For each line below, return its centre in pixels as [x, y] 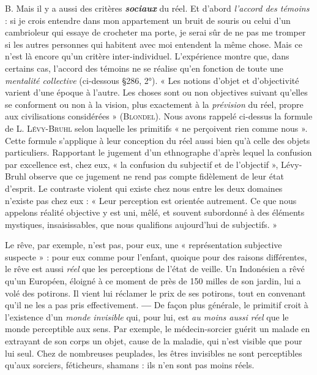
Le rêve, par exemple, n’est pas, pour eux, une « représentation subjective [144, 245]
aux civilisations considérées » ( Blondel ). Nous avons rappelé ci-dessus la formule [159, 116]
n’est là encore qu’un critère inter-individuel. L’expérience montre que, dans [147, 56]
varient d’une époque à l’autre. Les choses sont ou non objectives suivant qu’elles [156, 92]
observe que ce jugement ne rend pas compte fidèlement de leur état [156, 176]
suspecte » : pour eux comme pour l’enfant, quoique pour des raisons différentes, [156, 256]
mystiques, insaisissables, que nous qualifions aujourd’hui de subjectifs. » [141, 224]
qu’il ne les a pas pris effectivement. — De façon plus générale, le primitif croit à [157, 305]
